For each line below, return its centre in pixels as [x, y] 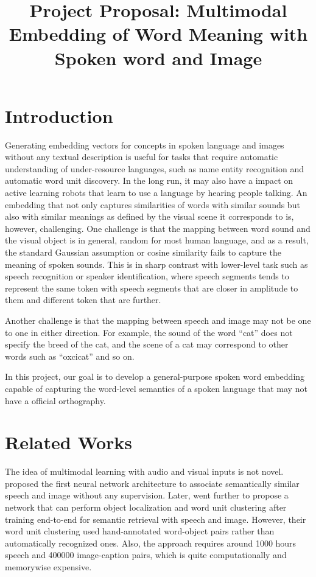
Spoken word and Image [158, 58]
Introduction [59, 115]
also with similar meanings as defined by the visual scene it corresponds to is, [149, 216]
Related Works [69, 442]
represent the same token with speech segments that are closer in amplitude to [152, 288]
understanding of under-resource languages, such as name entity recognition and [154, 168]
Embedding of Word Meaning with [158, 34]
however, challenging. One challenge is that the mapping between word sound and [158, 228]
